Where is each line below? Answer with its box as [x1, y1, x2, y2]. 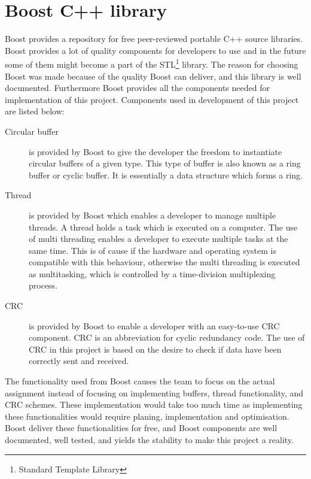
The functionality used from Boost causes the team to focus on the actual [5, 375, 275, 387]
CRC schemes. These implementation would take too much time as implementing [5, 398, 303, 411]
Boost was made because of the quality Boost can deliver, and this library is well [5, 69, 301, 82]
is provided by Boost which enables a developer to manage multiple [29, 208, 276, 221]
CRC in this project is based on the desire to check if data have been [29, 342, 282, 355]
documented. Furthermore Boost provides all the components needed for [5, 81, 270, 94]
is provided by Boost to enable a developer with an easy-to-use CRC [29, 319, 280, 332]
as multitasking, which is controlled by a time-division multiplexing [29, 267, 276, 280]
